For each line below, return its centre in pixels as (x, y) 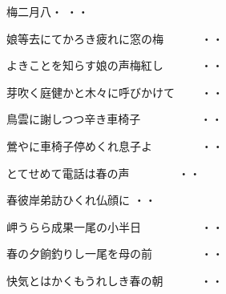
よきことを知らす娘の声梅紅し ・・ (115, 65)
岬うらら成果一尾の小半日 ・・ (115, 226)
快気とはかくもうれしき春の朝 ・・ (115, 280)
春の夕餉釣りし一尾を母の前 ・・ (115, 254)
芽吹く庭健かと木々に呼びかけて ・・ (115, 92)
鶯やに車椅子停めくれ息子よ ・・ (115, 145)
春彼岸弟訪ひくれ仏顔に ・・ (81, 200)
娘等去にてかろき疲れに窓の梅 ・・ (115, 38)
